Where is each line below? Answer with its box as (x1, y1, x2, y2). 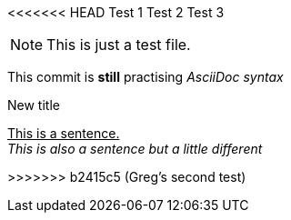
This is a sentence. (7, 125, 120, 141)
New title (7, 97, 60, 113)
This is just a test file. (46, 35, 191, 54)
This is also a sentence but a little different (7, 141, 263, 156)
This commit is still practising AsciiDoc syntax (7, 69, 284, 85)
